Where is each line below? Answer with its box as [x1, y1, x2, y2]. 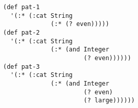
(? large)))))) [83, 97, 135, 104]
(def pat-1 [3, 4, 40, 11]
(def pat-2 [3, 29, 40, 36]
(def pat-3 [3, 63, 40, 70]
